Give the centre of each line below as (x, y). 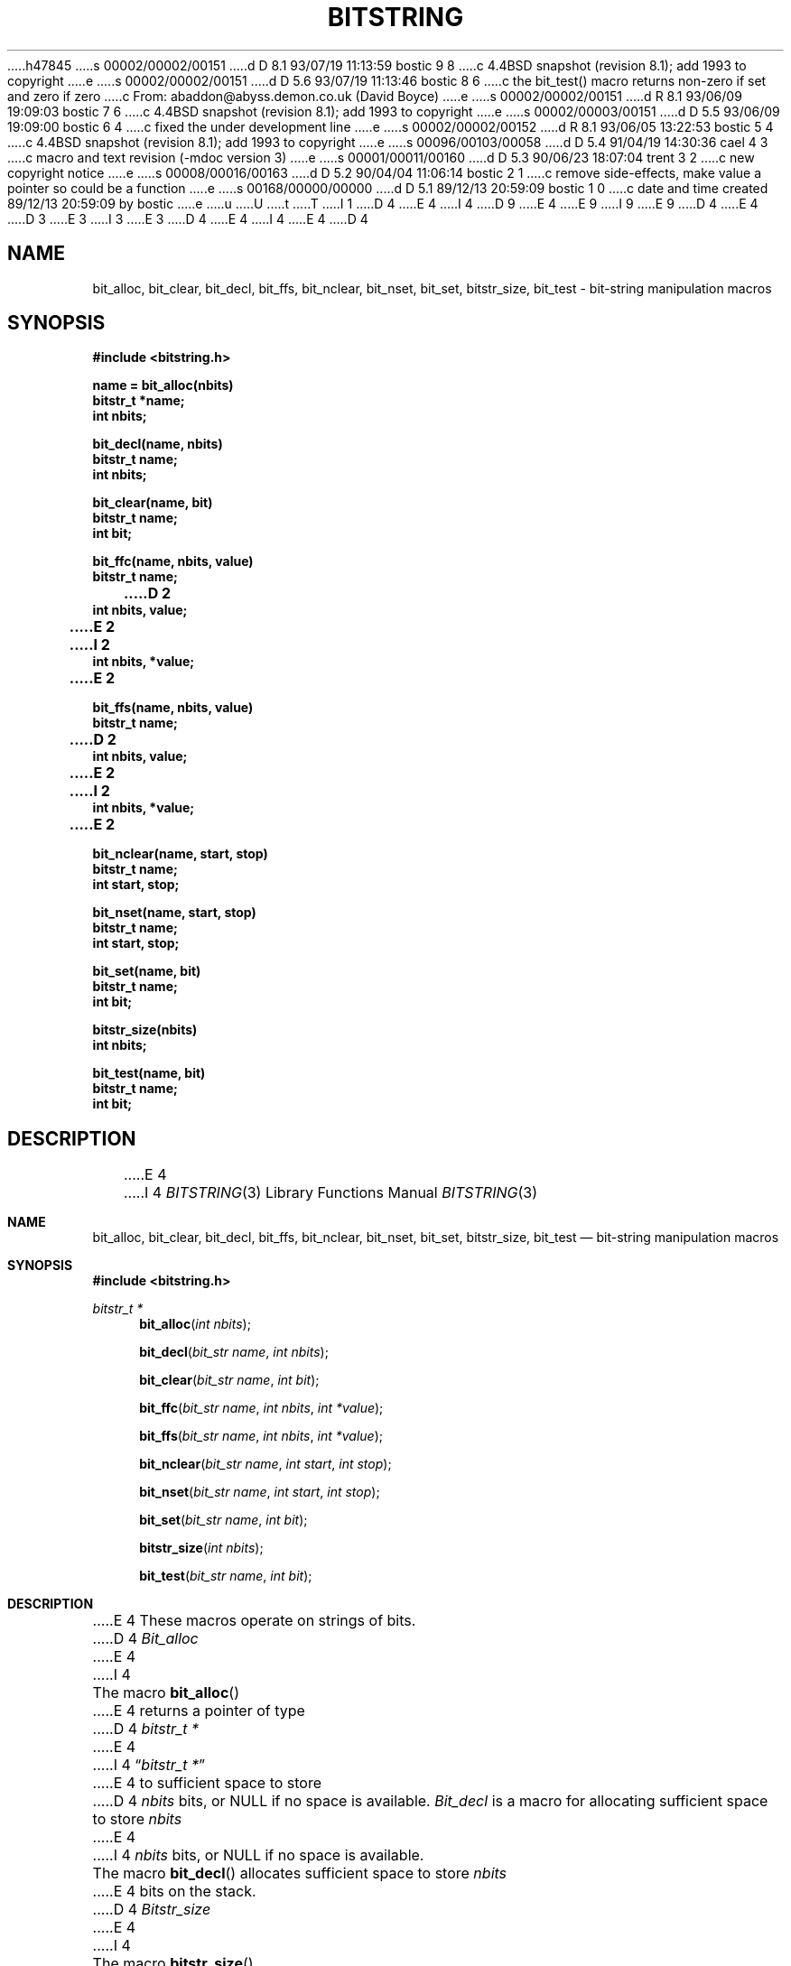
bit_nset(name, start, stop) (174, 913)
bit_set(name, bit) (147, 971)
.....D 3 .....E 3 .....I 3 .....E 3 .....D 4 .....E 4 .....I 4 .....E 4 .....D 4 (188, 218)
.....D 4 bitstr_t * (146, 1729)
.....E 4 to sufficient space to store (207, 1783)
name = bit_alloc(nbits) (163, 385)
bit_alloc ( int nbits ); (195, 1324)
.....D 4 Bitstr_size (152, 1910)
